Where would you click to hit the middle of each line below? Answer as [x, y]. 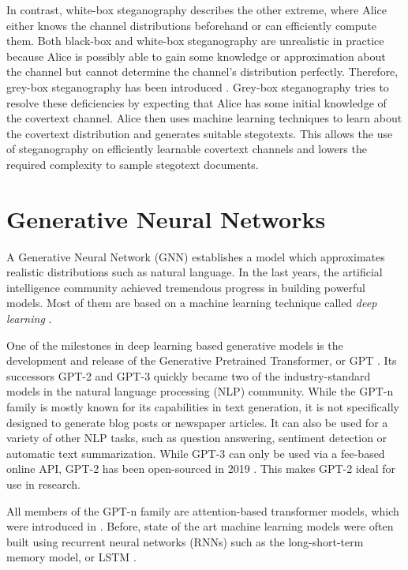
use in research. [43, 484]
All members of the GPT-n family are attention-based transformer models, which [203, 510]
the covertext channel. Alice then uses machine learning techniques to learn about [204, 118]
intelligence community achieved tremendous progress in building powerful [186, 287]
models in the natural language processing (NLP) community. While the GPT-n [200, 391]
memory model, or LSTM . [71, 557]
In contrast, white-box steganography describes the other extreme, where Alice [197, 9]
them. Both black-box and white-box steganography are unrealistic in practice [195, 41]
